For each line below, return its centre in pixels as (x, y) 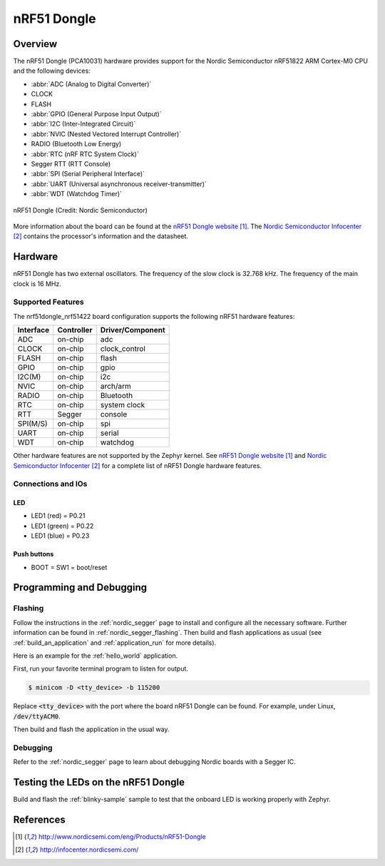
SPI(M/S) (32, 424)
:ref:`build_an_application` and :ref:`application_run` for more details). (115, 643)
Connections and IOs (50, 484)
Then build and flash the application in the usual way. (91, 729)
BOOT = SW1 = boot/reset (69, 567)
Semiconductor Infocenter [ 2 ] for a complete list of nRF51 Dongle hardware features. (138, 465)
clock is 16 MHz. (37, 284)
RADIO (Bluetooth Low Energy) (76, 144)
